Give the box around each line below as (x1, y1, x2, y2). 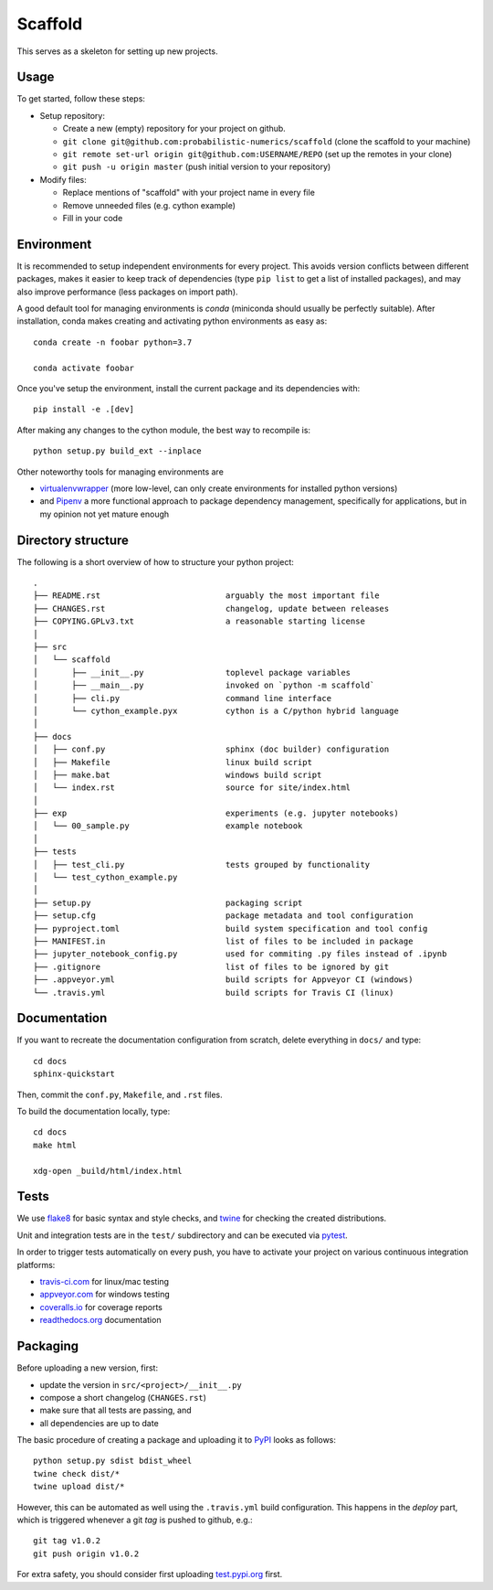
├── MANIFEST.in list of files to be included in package (33, 935, 414, 946)
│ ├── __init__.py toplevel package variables (33, 667, 351, 678)
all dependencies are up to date (39, 1417, 159, 1428)
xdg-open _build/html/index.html (33, 1166, 183, 1176)
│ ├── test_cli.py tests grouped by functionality (33, 859, 371, 870)
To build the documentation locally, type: (16, 1106, 171, 1116)
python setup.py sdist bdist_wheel (33, 1456, 193, 1467)
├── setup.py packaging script (33, 897, 303, 908)
